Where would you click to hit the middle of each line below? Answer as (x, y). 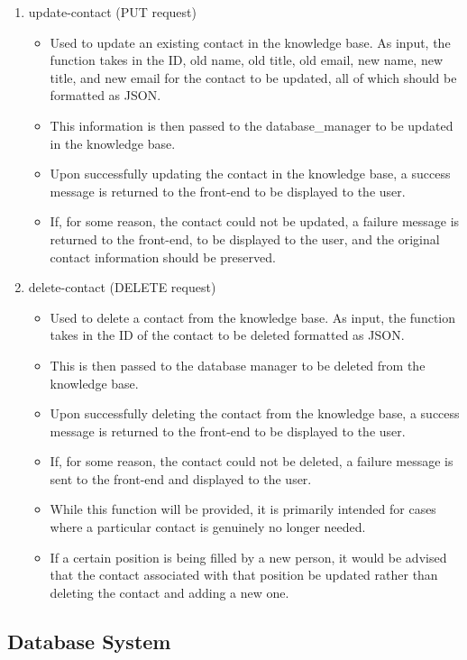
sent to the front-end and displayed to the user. (181, 478)
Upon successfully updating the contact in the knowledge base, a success (250, 174)
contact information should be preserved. (163, 257)
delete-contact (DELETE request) (122, 287)
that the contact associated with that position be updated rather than (244, 575)
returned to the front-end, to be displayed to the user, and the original (245, 238)
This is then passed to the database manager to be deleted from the (238, 365)
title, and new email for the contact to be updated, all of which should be (253, 77)
